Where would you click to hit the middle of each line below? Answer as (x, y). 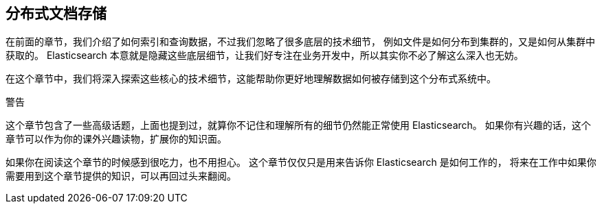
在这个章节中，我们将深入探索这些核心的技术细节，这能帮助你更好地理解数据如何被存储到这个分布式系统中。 (251, 79)
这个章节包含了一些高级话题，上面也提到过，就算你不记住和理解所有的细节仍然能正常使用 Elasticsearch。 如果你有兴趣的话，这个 (298, 125)
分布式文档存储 (56, 13)
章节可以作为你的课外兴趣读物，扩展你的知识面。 (116, 139)
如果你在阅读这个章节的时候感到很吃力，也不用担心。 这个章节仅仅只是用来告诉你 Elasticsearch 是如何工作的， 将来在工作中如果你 (301, 162)
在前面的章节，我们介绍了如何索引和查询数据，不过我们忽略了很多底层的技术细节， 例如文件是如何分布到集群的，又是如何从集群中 (300, 42)
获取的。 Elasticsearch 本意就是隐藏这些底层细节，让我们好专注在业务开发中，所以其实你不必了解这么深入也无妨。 (265, 56)
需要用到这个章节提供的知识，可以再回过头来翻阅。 (121, 176)
